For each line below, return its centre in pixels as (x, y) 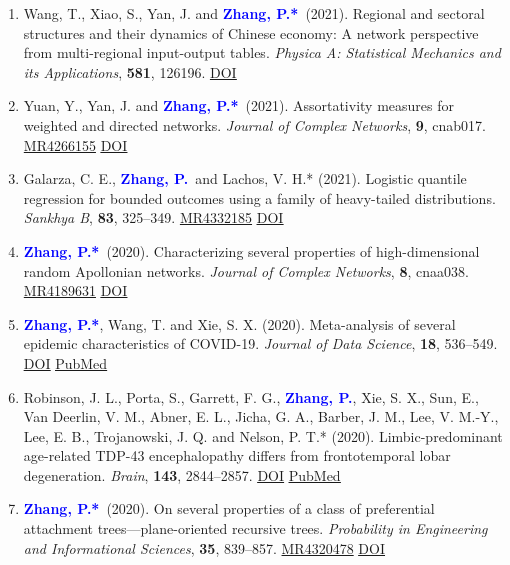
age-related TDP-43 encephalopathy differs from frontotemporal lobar (237, 455)
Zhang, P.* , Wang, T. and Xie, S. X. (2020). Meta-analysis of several (239, 323)
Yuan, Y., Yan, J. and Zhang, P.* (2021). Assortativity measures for (238, 105)
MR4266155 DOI (75, 144)
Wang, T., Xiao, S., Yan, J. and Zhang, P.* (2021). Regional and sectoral (254, 13)
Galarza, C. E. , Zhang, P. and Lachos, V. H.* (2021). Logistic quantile (245, 178)
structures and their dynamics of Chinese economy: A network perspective (251, 32)
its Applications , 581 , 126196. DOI (130, 71)
